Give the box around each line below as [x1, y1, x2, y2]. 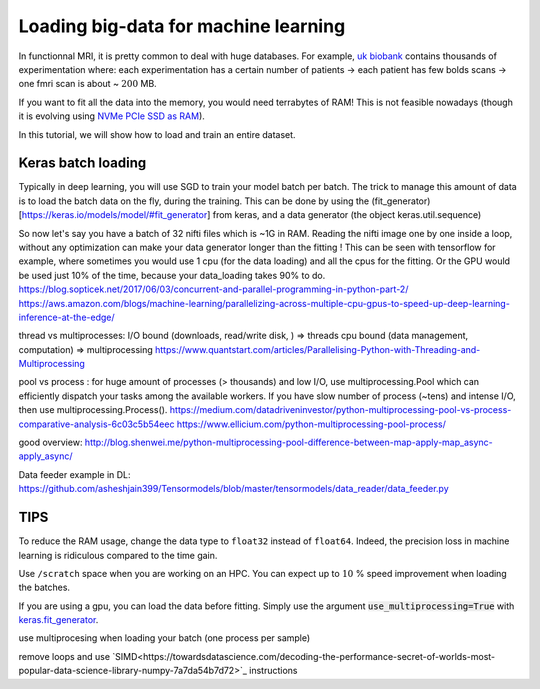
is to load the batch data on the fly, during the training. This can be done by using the [18, 195, 370, 207]
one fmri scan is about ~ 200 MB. [18, 78, 157, 90]
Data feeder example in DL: [18, 468, 131, 480]
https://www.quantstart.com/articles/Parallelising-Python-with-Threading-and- [155, 343, 481, 355]
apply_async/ [18, 450, 74, 462]
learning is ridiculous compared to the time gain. [18, 549, 218, 561]
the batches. [18, 581, 70, 594]
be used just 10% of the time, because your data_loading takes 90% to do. [18, 269, 326, 281]
